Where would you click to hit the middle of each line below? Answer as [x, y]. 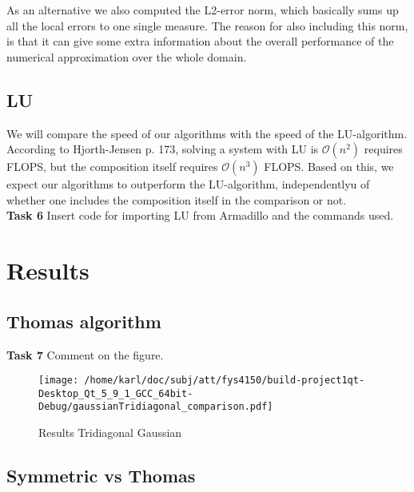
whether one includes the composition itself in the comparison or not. [177, 199]
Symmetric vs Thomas [101, 476]
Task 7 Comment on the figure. [85, 354]
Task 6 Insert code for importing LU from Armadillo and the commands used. [200, 215]
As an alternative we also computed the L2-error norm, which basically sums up [203, 10]
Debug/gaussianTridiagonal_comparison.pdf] [156, 407]
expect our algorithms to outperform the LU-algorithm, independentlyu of [188, 184]
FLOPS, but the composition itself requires [112, 167]
